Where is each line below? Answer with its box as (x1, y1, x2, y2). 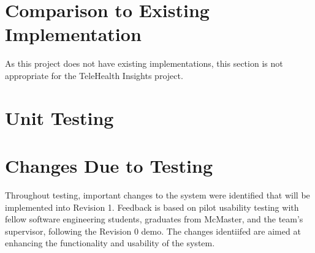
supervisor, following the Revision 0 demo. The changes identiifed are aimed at (5, 224, 301, 237)
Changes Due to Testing (5, 153, 213, 178)
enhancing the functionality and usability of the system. (5, 236, 215, 249)
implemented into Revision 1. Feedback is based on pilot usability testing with (5, 200, 299, 213)
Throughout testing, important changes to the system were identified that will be (5, 189, 310, 201)
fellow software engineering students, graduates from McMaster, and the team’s (5, 213, 303, 225)
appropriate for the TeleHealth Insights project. (5, 69, 183, 81)
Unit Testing (5, 105, 114, 130)
